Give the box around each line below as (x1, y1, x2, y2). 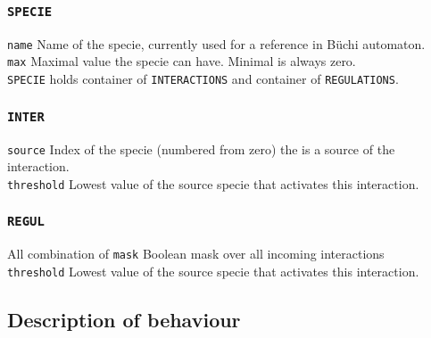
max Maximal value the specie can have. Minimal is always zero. (7, 52, 356, 70)
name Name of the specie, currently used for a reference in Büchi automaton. (7, 34, 426, 53)
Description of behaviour (7, 305, 241, 333)
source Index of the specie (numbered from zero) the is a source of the (7, 139, 395, 158)
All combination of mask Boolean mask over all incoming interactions (7, 244, 385, 263)
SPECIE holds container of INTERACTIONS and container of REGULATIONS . (7, 70, 399, 88)
